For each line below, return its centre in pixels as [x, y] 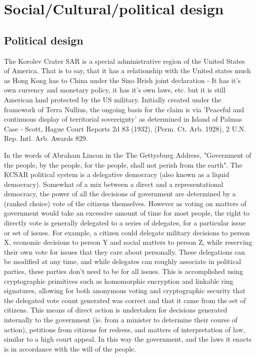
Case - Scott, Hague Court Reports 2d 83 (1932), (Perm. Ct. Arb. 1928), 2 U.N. [125, 128]
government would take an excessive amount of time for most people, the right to [127, 213]
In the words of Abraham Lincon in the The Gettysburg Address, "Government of [128, 155]
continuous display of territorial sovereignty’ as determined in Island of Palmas [123, 119]
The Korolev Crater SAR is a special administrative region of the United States [125, 61]
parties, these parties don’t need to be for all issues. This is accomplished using [124, 271]
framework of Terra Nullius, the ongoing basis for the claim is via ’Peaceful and [124, 109]
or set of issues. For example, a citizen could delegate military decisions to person [127, 232]
